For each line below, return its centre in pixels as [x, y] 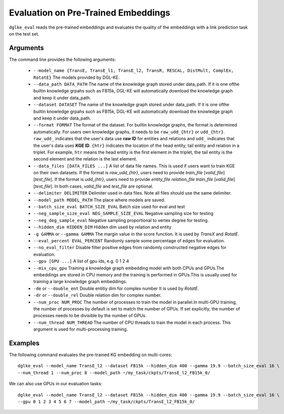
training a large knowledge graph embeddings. [80, 282]
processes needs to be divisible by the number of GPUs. [90, 316]
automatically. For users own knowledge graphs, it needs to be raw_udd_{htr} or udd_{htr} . [129, 132]
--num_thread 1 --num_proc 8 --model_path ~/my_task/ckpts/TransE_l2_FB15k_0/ [114, 373]
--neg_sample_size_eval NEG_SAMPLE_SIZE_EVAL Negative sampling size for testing [123, 214]
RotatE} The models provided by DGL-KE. [76, 77]
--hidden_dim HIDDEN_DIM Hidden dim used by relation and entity [102, 227]
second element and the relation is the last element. [85, 159]
